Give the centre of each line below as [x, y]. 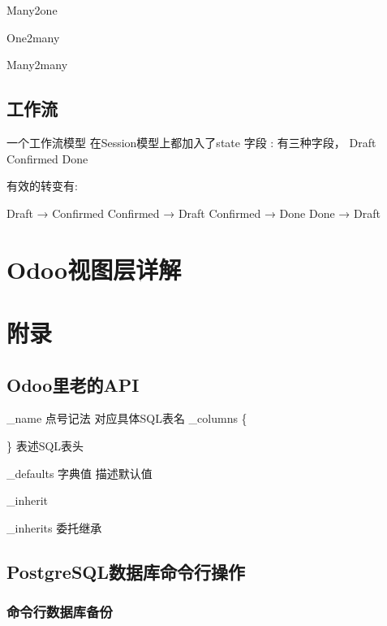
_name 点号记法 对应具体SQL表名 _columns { [127, 418]
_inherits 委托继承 [54, 527]
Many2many [37, 65]
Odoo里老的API [73, 384]
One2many [33, 37]
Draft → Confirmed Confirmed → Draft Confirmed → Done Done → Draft [193, 213]
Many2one [32, 10]
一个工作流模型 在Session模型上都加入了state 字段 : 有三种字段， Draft [191, 142]
